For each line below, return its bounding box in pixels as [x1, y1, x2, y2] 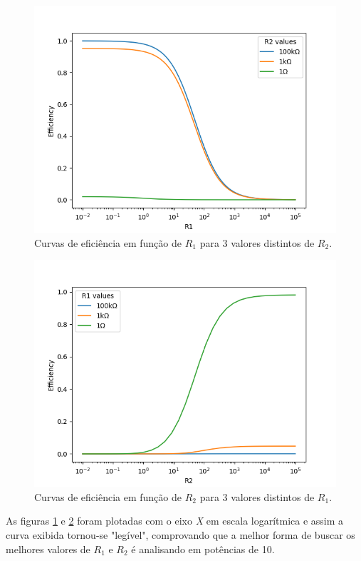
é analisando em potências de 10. [131, 541, 275, 556]
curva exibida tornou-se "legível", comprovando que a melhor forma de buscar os [6, 527, 355, 542]
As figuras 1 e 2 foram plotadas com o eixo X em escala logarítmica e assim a [6, 513, 344, 528]
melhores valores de [6, 541, 90, 556]
